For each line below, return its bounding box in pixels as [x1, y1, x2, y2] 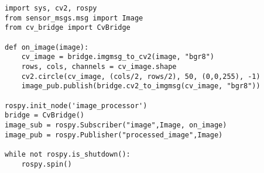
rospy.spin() [21, 160, 72, 168]
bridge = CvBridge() [5, 111, 85, 120]
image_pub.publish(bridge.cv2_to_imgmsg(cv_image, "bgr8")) [21, 82, 260, 91]
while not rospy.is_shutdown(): [5, 150, 131, 158]
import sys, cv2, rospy [5, 4, 97, 12]
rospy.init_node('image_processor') [5, 101, 148, 110]
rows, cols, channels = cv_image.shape [21, 62, 177, 71]
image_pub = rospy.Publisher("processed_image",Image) [5, 130, 223, 139]
